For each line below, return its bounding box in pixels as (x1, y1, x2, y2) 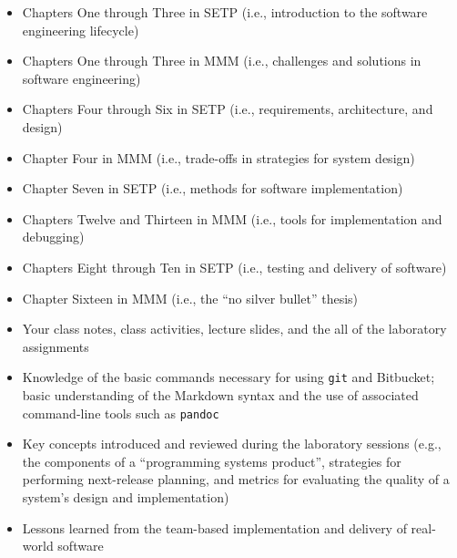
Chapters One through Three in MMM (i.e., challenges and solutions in (22, 51, 421, 70)
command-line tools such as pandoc (22, 403, 219, 422)
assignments (22, 336, 89, 356)
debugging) (22, 227, 85, 246)
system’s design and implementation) (22, 488, 229, 506)
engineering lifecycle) (22, 20, 139, 39)
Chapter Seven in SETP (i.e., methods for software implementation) (22, 179, 403, 198)
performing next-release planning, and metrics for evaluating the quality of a (22, 470, 450, 489)
